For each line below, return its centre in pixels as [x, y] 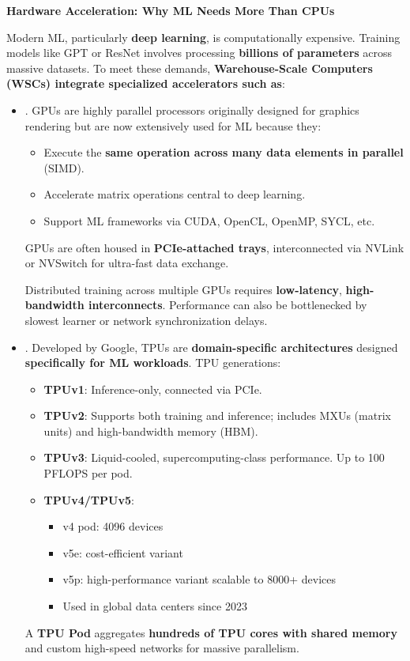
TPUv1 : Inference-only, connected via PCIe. [153, 389]
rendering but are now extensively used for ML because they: [173, 125]
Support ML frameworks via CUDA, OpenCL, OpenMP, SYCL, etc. [209, 220]
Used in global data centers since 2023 [155, 606]
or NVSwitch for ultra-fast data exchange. [127, 263]
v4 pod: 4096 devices [113, 526]
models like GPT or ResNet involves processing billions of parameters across [199, 53]
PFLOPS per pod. [88, 473]
